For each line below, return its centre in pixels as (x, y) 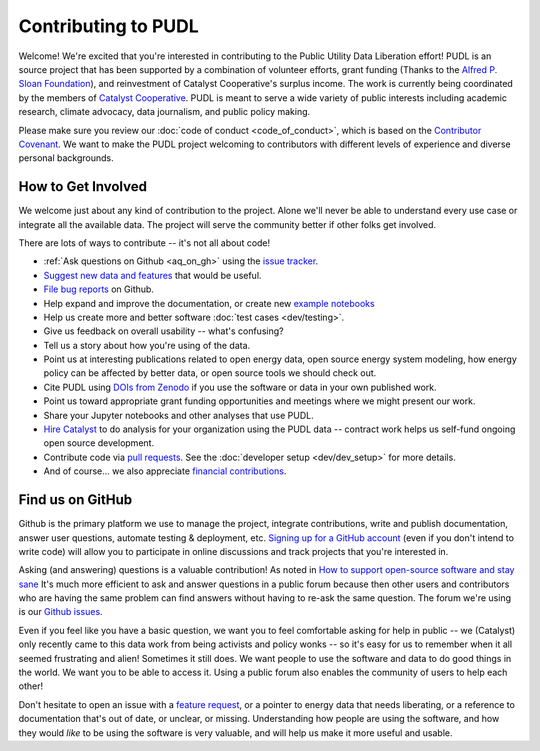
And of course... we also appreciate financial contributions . (165, 471)
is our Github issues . (61, 612)
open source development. (99, 443)
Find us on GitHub (75, 500)
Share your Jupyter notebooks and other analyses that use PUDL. (178, 415)
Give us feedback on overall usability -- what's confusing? (163, 331)
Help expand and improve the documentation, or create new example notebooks (209, 303)
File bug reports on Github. (99, 289)
